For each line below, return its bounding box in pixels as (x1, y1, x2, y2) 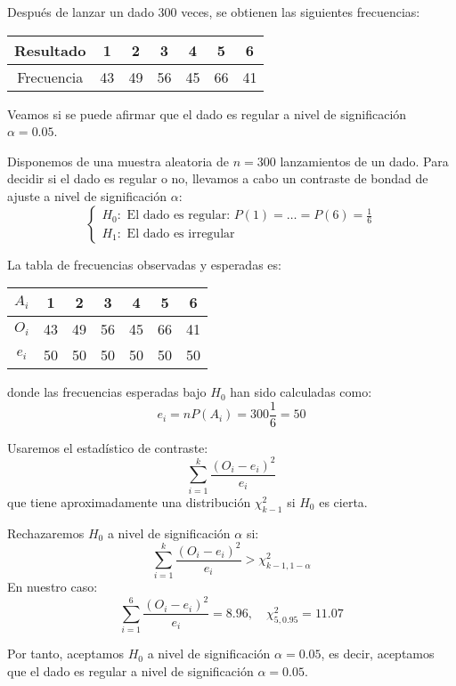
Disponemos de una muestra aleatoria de (7, 151, 229, 170)
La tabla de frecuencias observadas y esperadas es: (7, 254, 281, 273)
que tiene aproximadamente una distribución (7, 492, 251, 511)
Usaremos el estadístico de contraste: (7, 438, 208, 456)
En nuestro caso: (7, 577, 98, 596)
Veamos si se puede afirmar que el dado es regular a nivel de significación (7, 104, 407, 123)
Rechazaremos (7, 523, 85, 542)
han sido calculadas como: (230, 383, 372, 401)
